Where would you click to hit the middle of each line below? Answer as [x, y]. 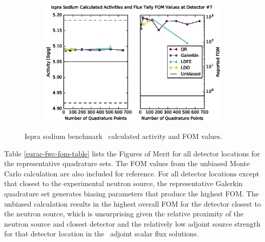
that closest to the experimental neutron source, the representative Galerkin [124, 183]
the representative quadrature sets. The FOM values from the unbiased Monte [127, 163]
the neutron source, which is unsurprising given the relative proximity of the [124, 214]
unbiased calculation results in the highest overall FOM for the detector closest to [132, 203]
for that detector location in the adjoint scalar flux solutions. [101, 234]
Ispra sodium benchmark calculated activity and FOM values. [124, 136]
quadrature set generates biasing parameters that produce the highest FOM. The [131, 193]
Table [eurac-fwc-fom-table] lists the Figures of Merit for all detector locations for [132, 153]
